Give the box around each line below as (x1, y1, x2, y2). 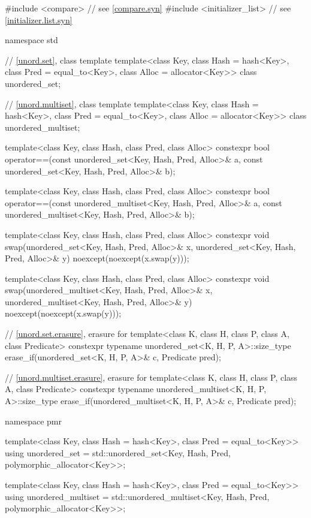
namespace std (5, 34, 58, 46)
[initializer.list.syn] (5, 13, 73, 26)
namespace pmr (5, 414, 62, 427)
